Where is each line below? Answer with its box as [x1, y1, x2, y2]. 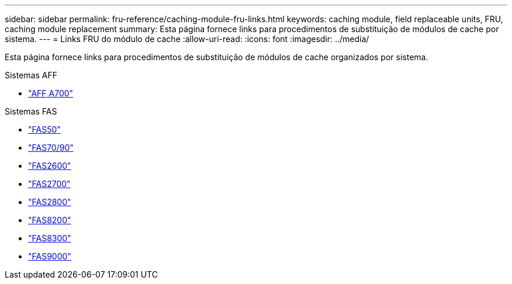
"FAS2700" [28, 179, 71, 189]
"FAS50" [28, 124, 61, 134]
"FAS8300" [28, 233, 71, 243]
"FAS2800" [28, 197, 71, 207]
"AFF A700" [28, 88, 74, 98]
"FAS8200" [28, 215, 71, 225]
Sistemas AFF [5, 70, 58, 80]
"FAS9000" [28, 251, 71, 261]
